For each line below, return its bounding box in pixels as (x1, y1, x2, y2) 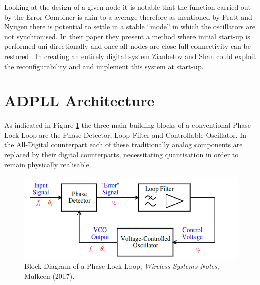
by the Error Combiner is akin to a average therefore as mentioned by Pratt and (4, 11, 252, 22)
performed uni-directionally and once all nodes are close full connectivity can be (4, 41, 251, 51)
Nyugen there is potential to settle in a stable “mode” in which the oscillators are (4, 21, 256, 32)
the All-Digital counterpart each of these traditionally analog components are (4, 139, 243, 150)
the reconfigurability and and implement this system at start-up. (4, 61, 204, 71)
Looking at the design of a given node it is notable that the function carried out (4, 2, 251, 12)
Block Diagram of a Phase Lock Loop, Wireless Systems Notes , (24, 261, 219, 271)
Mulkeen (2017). (24, 270, 75, 281)
